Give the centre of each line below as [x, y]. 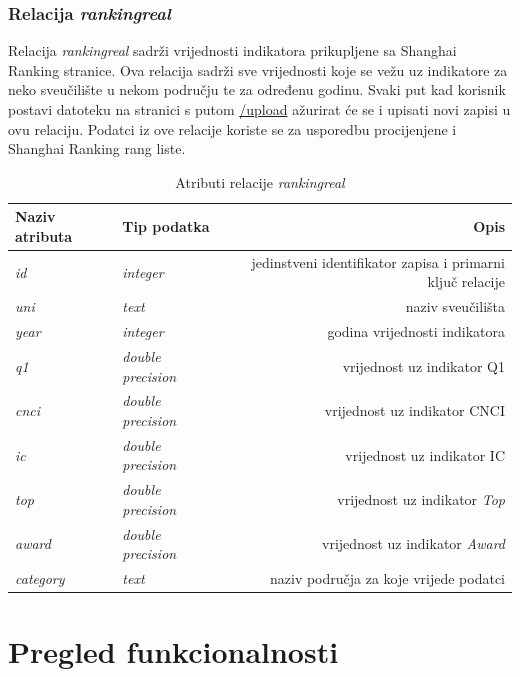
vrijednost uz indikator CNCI [414, 410]
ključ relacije [466, 281]
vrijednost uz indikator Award [413, 543]
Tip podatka [166, 226]
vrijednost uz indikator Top [421, 499]
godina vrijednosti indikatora [416, 331]
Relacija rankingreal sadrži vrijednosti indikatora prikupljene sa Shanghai [232, 50]
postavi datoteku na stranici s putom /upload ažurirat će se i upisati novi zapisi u [259, 109]
